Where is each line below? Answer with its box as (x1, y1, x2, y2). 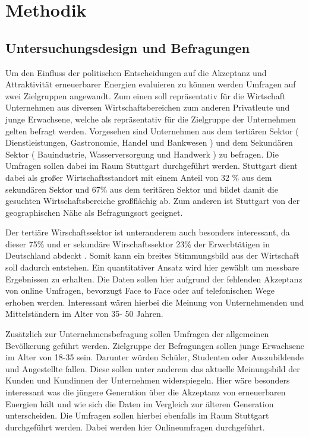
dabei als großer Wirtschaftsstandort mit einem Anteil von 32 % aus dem (5, 171, 272, 183)
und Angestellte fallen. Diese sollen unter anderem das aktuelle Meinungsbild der (5, 362, 300, 375)
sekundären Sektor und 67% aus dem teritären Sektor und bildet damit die (5, 183, 278, 195)
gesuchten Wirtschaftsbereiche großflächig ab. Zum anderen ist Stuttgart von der (5, 194, 300, 207)
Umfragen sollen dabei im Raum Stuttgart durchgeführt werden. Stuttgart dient (5, 159, 298, 172)
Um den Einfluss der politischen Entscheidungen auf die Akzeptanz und (5, 66, 267, 78)
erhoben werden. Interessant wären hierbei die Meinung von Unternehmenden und (5, 295, 304, 308)
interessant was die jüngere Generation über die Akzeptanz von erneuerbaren (5, 386, 286, 398)
